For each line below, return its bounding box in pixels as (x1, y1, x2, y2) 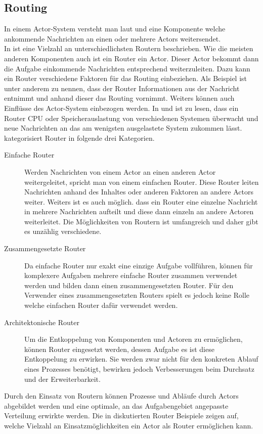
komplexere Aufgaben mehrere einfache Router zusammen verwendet (24, 270, 238, 281)
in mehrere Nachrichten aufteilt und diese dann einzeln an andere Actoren (24, 206, 254, 217)
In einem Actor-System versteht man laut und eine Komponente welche (4, 23, 226, 34)
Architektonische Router (4, 317, 79, 327)
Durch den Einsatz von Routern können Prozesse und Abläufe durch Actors (4, 390, 239, 401)
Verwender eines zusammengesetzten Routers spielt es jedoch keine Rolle (24, 290, 249, 300)
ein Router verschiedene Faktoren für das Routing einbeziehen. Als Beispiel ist (4, 73, 247, 84)
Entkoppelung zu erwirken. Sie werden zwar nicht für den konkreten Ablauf (24, 353, 258, 364)
